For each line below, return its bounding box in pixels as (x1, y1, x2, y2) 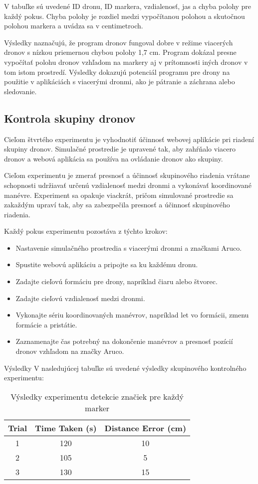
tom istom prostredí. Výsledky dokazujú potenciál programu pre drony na (4, 66, 230, 77)
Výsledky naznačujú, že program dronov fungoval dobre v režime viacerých (4, 37, 233, 47)
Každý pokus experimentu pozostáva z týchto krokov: (4, 226, 168, 236)
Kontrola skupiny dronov (4, 110, 136, 126)
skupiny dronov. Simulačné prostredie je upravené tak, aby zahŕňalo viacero (4, 144, 236, 154)
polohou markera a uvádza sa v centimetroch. (4, 20, 143, 31)
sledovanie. (4, 86, 37, 96)
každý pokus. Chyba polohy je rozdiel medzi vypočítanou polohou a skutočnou (4, 10, 245, 21)
